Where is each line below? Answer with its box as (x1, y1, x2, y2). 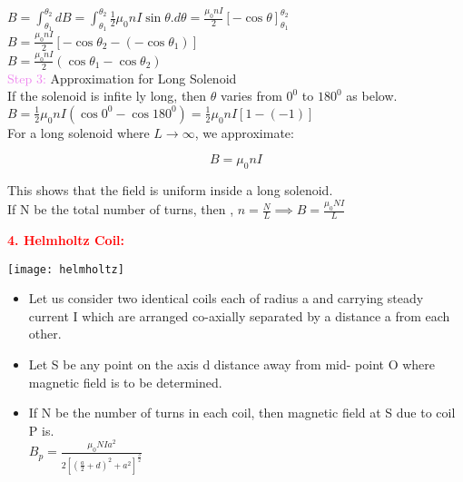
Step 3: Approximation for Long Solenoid (7, 68, 237, 87)
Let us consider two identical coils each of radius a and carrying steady (28, 289, 424, 308)
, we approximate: (194, 123, 294, 142)
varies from (221, 86, 282, 105)
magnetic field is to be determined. (28, 372, 222, 391)
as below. (346, 86, 398, 105)
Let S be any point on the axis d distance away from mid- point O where (28, 354, 436, 373)
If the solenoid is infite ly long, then (7, 86, 207, 105)
